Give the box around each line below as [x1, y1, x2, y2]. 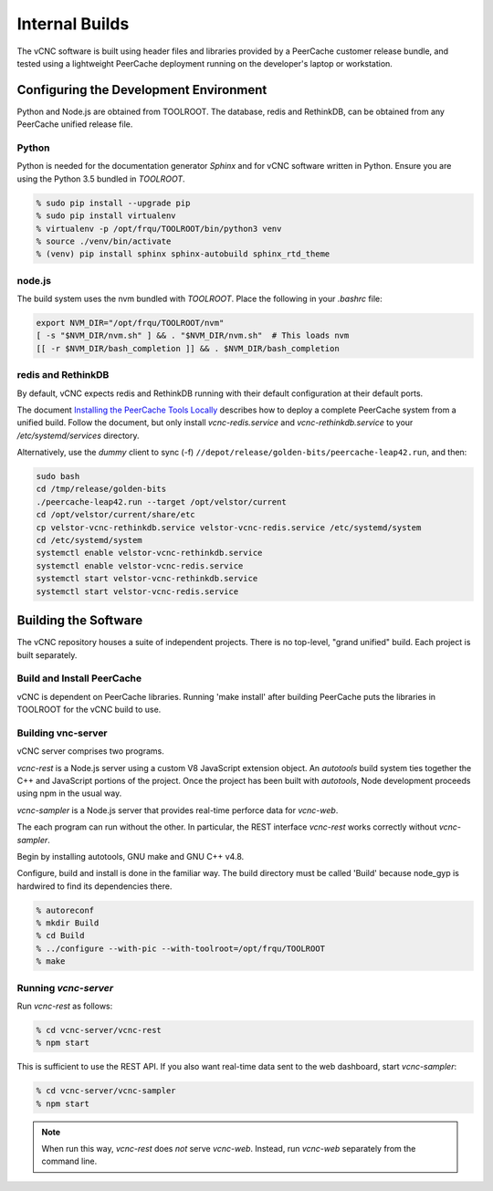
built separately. [16, 649, 78, 661]
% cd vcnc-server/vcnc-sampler [36, 1086, 177, 1096]
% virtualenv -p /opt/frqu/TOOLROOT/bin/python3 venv [36, 224, 282, 234]
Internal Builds [16, 14, 130, 34]
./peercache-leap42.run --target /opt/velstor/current [36, 496, 287, 507]
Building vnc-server [16, 726, 109, 739]
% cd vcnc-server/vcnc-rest [36, 1025, 162, 1035]
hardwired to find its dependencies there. [16, 881, 173, 892]
